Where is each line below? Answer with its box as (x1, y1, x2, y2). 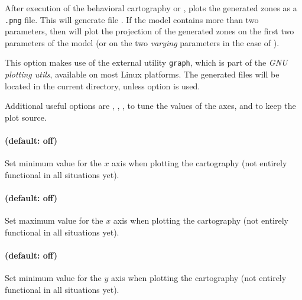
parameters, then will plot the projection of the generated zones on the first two (5, 25, 294, 37)
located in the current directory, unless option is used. (5, 79, 200, 92)
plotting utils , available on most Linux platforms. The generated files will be (5, 68, 280, 80)
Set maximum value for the (5, 214, 103, 227)
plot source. (5, 111, 47, 123)
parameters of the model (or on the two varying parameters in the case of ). (5, 36, 280, 49)
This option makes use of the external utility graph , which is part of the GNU (5, 56, 288, 69)
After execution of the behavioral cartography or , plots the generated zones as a (5, 2, 297, 14)
